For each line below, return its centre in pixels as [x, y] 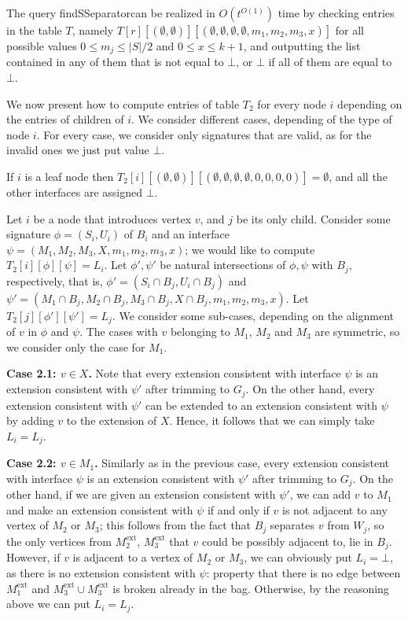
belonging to [200, 332]
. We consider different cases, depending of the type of [262, 119]
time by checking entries [336, 13]
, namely [93, 30]
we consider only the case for [76, 346]
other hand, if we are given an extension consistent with [141, 494]
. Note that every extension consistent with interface [215, 373]
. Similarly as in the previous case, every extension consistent [242, 463]
